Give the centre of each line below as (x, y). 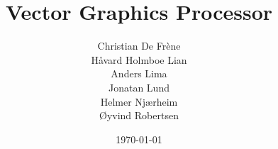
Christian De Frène (139, 46)
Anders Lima (139, 73)
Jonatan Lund (139, 87)
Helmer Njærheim (139, 101)
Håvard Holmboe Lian (139, 59)
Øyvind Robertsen (139, 115)
